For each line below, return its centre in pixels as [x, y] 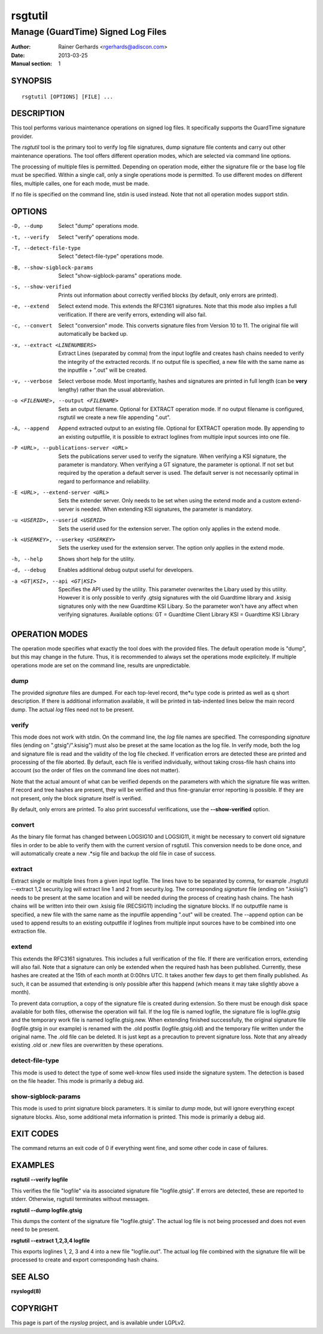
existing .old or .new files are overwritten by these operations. [87, 1045]
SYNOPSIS [31, 81]
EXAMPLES [33, 1165]
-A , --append [30, 428]
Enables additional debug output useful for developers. [126, 570]
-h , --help [27, 559]
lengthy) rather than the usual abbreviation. [112, 389]
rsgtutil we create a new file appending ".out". [115, 417]
